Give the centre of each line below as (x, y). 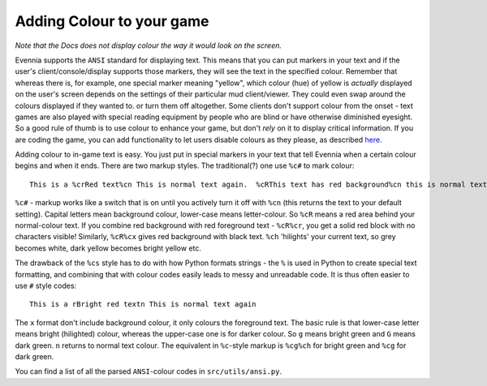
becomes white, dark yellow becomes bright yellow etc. (108, 248)
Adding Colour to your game (112, 21)
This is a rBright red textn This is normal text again (143, 305)
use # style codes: (46, 285)
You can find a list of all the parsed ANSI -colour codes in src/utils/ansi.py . (149, 371)
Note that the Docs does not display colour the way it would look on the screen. (149, 45)
